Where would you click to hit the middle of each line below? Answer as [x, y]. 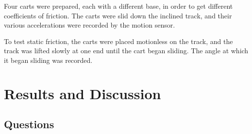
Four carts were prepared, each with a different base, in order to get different [118, 6]
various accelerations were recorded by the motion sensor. [90, 25]
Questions [29, 124]
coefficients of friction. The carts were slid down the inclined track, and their [118, 15]
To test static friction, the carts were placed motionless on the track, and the [118, 41]
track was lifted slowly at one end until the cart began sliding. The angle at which [126, 51]
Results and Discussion [83, 93]
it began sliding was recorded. [48, 60]
